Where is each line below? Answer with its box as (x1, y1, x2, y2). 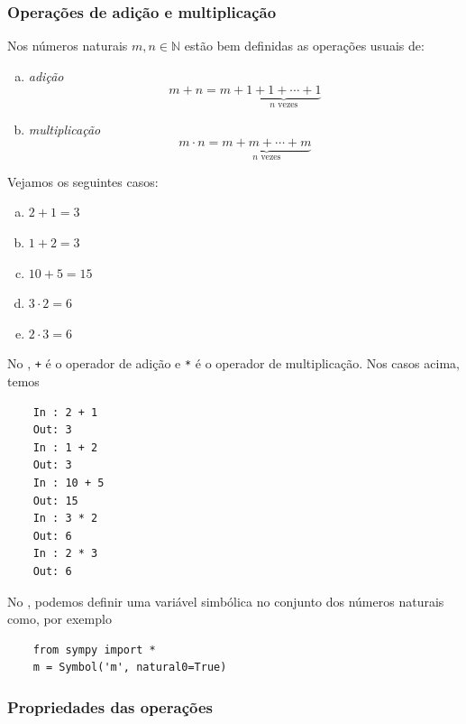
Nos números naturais (7, 36, 128, 55)
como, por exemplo (7, 609, 112, 628)
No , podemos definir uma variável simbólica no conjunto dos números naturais (7, 591, 444, 610)
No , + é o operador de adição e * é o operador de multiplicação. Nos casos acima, (7, 354, 460, 373)
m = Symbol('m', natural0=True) (32, 661, 227, 674)
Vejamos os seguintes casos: (7, 172, 159, 190)
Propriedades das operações (7, 695, 213, 718)
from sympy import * (32, 643, 156, 656)
